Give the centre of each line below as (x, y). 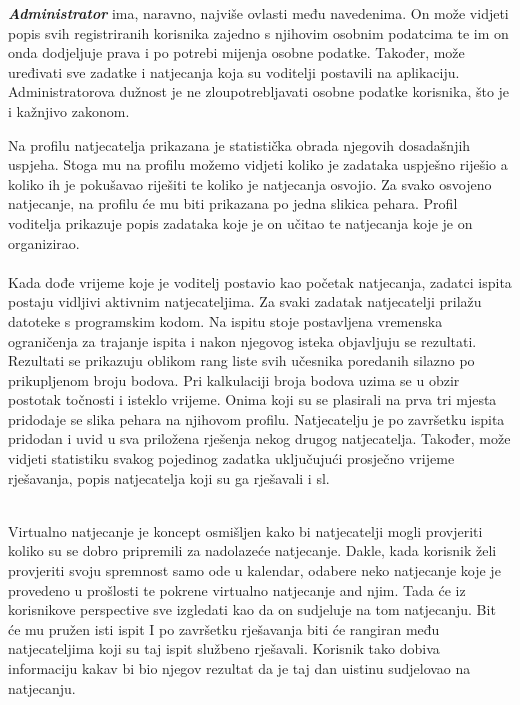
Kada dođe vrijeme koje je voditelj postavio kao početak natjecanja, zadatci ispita (260, 281)
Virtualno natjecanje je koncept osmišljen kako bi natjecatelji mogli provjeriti (245, 530)
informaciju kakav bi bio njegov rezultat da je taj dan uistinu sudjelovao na (239, 668)
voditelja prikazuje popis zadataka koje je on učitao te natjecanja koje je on (240, 222)
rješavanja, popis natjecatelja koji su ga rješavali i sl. (169, 477)
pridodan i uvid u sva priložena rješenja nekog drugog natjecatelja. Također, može (259, 438)
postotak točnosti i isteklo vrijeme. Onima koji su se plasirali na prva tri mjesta (252, 399)
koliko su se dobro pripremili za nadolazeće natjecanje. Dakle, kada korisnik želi (252, 550)
